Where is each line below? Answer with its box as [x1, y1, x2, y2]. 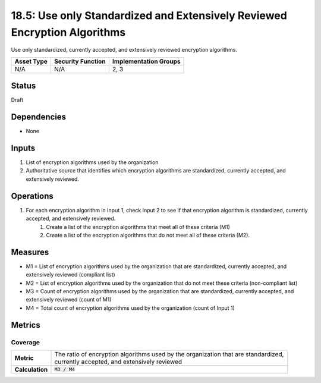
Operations [11, 191, 53, 201]
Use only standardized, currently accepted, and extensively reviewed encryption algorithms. [11, 46, 238, 54]
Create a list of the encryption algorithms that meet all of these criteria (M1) [46, 223, 230, 230]
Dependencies [11, 112, 67, 122]
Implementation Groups [112, 57, 181, 65]
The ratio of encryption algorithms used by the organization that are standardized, [54, 350, 284, 358]
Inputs [11, 143, 36, 153]
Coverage [11, 338, 40, 346]
